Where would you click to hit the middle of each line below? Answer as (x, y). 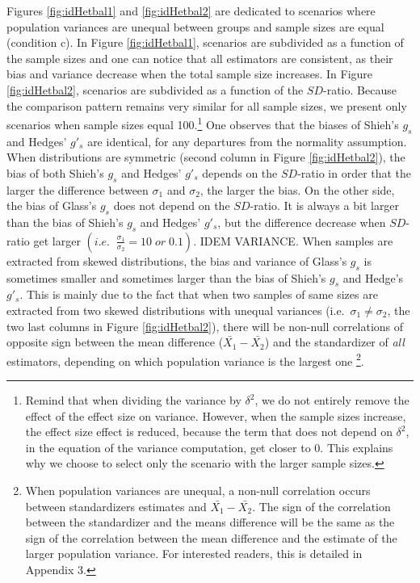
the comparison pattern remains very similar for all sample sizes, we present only (207, 105)
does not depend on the (172, 206)
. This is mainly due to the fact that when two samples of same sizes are (199, 294)
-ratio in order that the (355, 172)
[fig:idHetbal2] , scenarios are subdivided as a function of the (155, 89)
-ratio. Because (360, 89)
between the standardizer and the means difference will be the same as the (210, 522)
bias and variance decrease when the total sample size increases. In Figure (190, 74)
